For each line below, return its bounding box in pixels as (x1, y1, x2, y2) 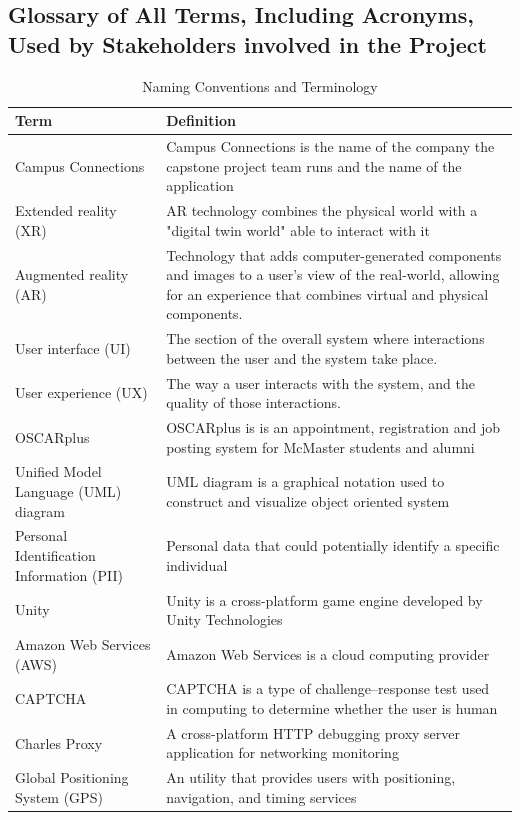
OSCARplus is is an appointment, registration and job (166, 417, 501, 437)
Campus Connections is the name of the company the (166, 136, 495, 157)
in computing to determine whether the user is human (166, 697, 498, 718)
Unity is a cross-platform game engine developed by (166, 589, 483, 610)
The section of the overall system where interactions (166, 328, 485, 349)
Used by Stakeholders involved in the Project (8, 28, 487, 59)
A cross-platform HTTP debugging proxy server (166, 722, 461, 743)
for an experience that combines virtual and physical (166, 283, 489, 304)
